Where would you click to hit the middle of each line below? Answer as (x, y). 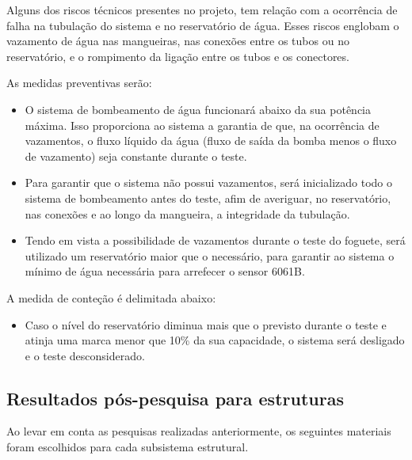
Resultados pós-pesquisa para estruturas (175, 398)
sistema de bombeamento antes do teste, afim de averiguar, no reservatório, (208, 198)
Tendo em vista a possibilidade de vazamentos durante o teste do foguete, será (215, 240)
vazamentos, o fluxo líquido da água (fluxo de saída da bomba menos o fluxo (211, 141)
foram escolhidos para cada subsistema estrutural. (128, 447)
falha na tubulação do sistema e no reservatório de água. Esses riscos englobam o (203, 25)
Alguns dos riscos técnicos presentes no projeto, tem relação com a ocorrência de (202, 10)
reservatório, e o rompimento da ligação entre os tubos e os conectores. (178, 56)
